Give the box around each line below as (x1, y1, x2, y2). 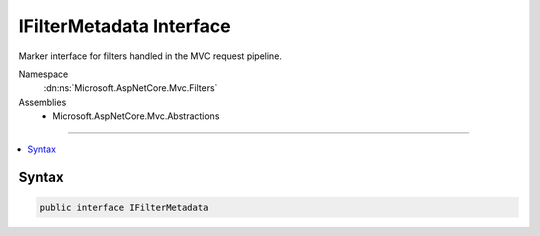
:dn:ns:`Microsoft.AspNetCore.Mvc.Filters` (43, 82, 218, 94)
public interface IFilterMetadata (39, 201, 209, 213)
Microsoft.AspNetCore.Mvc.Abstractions (52, 110, 220, 122)
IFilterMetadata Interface (18, 15, 231, 37)
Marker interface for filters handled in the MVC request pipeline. (18, 50, 282, 62)
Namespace (18, 68, 69, 80)
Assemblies (18, 96, 67, 108)
